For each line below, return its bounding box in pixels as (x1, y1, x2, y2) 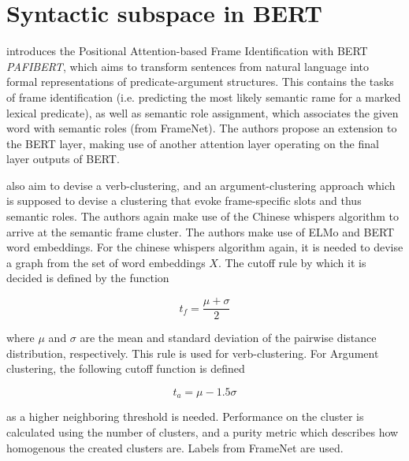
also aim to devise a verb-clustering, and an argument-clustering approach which (6, 177, 396, 193)
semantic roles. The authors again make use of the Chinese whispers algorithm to (6, 208, 400, 225)
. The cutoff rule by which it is (218, 254, 366, 270)
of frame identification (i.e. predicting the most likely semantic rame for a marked (6, 88, 401, 105)
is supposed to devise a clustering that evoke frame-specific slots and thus (6, 192, 362, 209)
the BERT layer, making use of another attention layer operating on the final (6, 135, 379, 151)
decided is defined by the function (6, 270, 169, 286)
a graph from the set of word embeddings (6, 254, 206, 270)
